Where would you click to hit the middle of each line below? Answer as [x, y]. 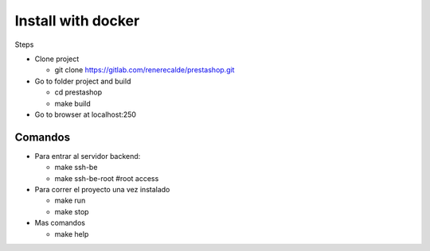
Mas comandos [60, 223]
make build [72, 103]
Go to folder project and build [83, 81]
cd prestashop [78, 92]
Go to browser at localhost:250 [86, 114]
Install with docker [77, 21]
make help [72, 234]
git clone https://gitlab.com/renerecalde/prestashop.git [145, 70]
